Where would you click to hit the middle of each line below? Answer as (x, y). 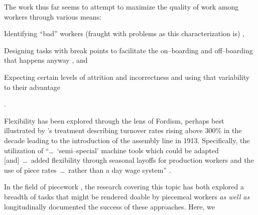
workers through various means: (53, 16)
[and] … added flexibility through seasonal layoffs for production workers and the (129, 160)
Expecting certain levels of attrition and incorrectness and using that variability (127, 77)
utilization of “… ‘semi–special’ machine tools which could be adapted (111, 150)
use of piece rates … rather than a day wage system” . (88, 170)
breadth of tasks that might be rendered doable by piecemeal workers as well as (127, 196)
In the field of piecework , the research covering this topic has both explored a (124, 187)
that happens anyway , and (46, 60)
